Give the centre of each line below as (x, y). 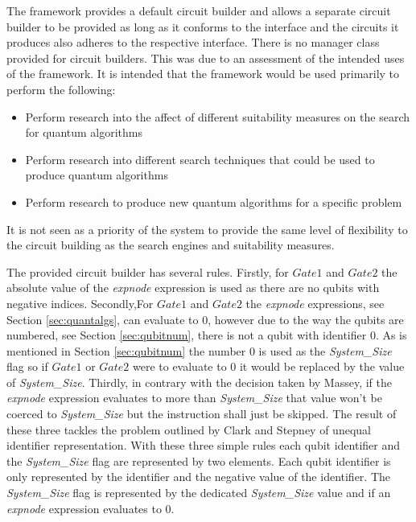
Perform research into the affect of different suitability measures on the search (217, 116)
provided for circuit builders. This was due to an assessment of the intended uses (206, 58)
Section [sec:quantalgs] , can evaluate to (103, 319)
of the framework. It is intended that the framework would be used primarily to (203, 74)
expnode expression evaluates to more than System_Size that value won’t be (195, 398)
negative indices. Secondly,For (80, 303)
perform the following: (61, 89)
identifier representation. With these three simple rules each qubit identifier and (204, 445)
